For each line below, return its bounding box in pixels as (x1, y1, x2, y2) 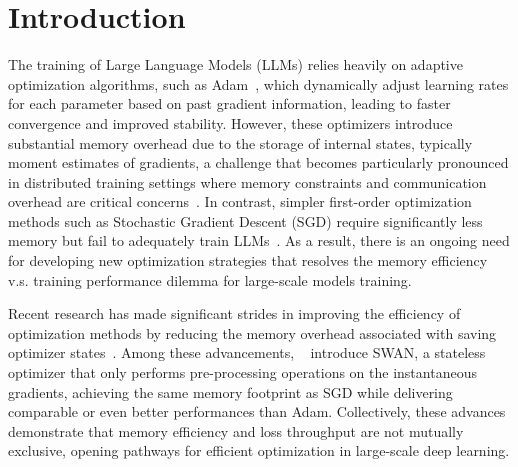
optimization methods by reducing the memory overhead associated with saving (8, 322, 497, 343)
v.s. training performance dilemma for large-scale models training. (8, 269, 412, 290)
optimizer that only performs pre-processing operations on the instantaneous (8, 362, 477, 383)
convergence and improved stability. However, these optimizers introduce (8, 112, 453, 133)
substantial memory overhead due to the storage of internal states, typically (8, 132, 473, 153)
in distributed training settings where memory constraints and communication (8, 171, 487, 192)
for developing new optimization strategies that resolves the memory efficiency (8, 250, 488, 271)
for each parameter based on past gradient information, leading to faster (8, 93, 451, 114)
